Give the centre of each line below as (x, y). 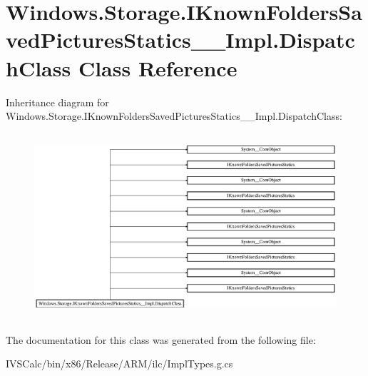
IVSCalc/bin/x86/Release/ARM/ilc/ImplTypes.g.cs (119, 364)
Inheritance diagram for (57, 102)
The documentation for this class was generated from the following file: (161, 339)
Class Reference (158, 67)
